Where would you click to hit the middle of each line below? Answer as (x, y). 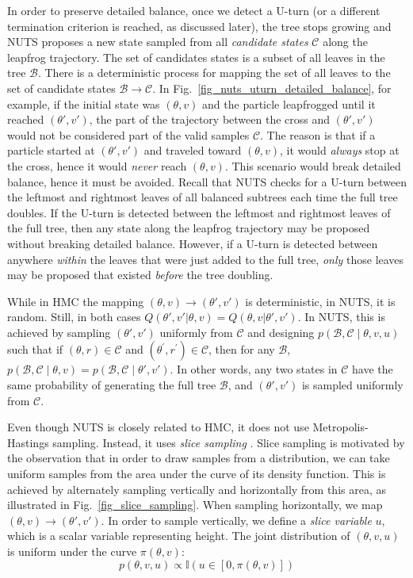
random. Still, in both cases (74, 317)
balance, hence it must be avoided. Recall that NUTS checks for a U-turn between (207, 181)
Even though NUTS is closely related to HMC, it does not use (158, 427)
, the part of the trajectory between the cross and (210, 119)
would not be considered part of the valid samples (128, 134)
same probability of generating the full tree (112, 385)
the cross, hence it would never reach (97, 165)
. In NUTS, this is (341, 317)
